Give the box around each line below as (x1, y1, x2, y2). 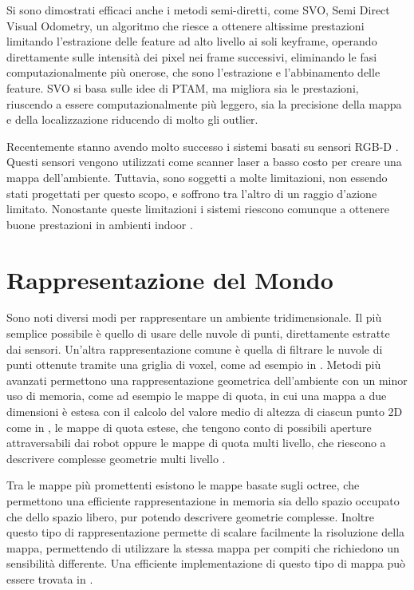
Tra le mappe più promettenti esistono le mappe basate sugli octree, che (6, 477, 360, 493)
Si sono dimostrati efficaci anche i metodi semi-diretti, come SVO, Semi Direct (6, 2, 390, 18)
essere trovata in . (6, 570, 93, 587)
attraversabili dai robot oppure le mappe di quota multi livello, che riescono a (6, 434, 386, 451)
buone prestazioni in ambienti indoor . (6, 216, 193, 232)
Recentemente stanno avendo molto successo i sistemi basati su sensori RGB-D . (6, 137, 399, 154)
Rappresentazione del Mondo (6, 263, 333, 295)
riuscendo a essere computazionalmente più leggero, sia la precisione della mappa (6, 95, 402, 112)
